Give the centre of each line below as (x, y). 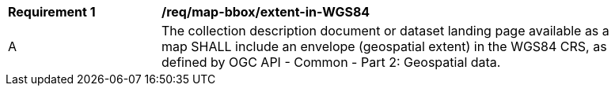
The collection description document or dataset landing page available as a (385, 31)
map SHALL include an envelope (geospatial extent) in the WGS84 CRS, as (384, 46)
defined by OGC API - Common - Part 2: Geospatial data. (331, 62)
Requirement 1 (52, 12)
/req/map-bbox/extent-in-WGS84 (266, 12)
